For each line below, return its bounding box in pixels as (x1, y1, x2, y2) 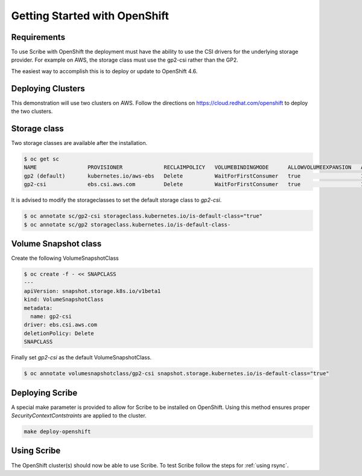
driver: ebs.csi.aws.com (24, 321, 98, 329)
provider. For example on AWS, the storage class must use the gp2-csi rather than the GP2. (11, 56, 238, 63)
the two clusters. (11, 108, 53, 115)
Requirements (11, 32, 66, 42)
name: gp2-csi (30, 313, 72, 320)
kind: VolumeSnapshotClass (24, 296, 104, 303)
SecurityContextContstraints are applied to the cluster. (11, 412, 147, 419)
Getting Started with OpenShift (11, 9, 169, 22)
